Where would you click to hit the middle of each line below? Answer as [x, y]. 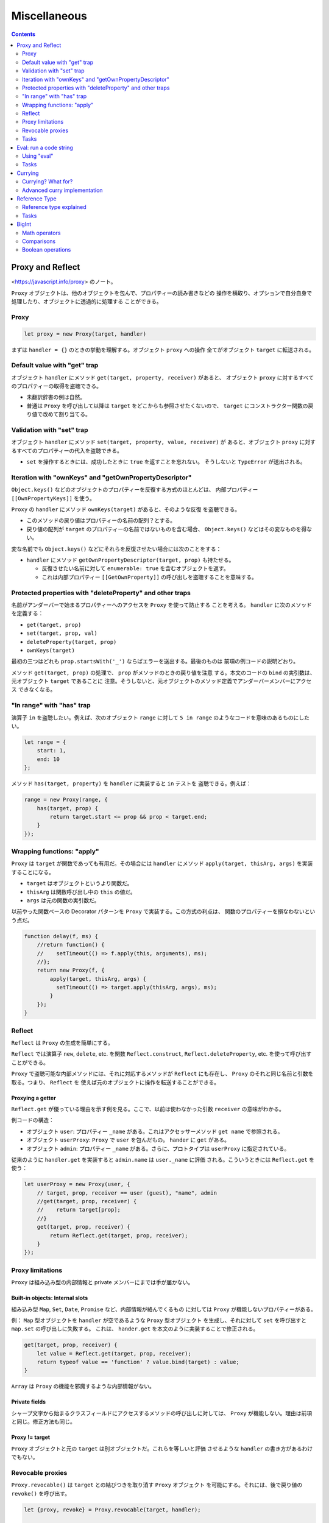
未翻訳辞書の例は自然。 [56, 397]
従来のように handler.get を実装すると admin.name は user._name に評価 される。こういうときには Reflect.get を [163, 1159]
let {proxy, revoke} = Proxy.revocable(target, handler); [112, 1510]
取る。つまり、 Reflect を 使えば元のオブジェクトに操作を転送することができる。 [115, 1082]
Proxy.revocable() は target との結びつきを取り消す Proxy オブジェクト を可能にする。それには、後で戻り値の [157, 1485]
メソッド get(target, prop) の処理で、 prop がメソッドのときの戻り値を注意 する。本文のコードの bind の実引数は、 [163, 673]
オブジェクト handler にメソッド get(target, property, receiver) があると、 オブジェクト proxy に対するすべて [162, 377]
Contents [23, 34]
